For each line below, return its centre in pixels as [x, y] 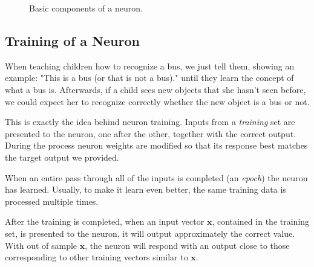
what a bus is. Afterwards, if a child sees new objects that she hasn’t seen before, [155, 89]
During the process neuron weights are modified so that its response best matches [156, 145]
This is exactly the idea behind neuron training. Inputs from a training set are [150, 122]
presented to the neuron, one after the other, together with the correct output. [151, 133]
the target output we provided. [62, 157]
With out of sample [41, 245]
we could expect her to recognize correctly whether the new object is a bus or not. [157, 101]
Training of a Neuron [72, 40]
